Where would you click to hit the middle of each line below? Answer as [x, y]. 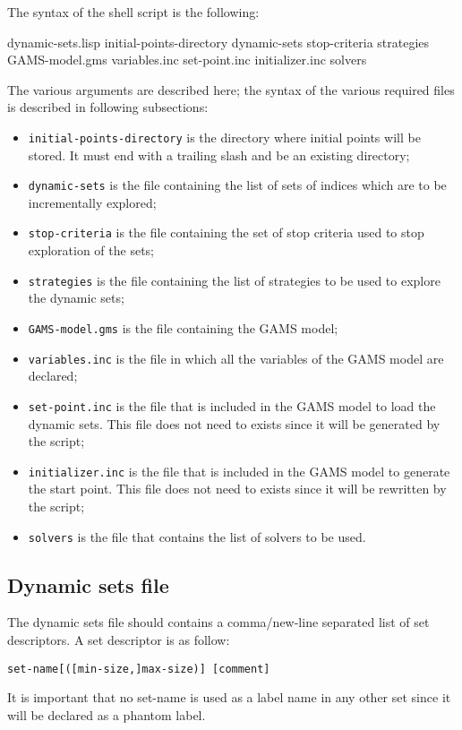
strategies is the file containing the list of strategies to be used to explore [234, 280]
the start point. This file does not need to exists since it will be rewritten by [237, 489]
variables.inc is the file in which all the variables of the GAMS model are [236, 358]
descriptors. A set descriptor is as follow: [119, 640]
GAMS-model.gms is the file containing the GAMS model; [183, 327]
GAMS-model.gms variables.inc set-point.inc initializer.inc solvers [187, 60]
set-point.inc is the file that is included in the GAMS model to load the [232, 405]
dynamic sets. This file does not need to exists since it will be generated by [234, 423]
